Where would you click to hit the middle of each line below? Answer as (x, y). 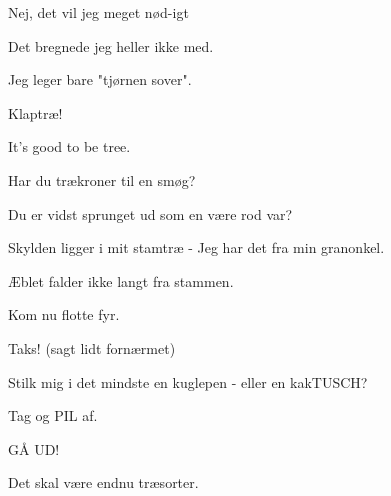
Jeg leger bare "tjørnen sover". (100, 79)
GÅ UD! (34, 448)
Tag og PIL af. (53, 415)
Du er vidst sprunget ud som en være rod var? (150, 213)
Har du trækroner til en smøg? (102, 179)
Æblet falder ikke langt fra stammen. (121, 280)
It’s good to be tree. (69, 146)
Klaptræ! (35, 112)
